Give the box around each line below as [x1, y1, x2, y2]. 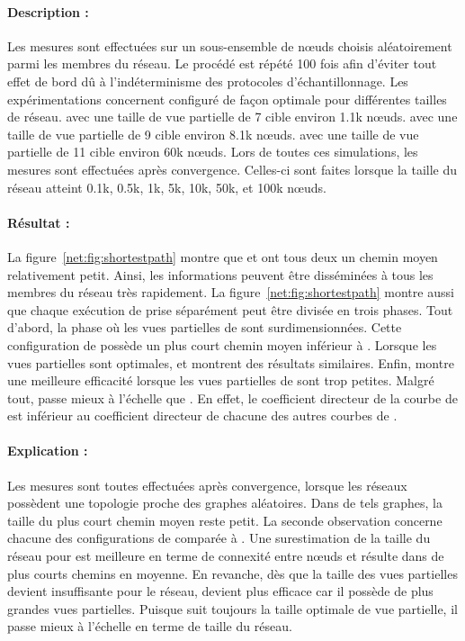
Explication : [7, 441, 88, 460]
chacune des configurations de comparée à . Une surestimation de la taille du [7, 528, 431, 547]
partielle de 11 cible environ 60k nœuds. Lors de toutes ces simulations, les [7, 142, 418, 161]
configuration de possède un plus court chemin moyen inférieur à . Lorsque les [7, 335, 437, 354]
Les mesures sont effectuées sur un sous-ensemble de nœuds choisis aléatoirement [7, 36, 452, 55]
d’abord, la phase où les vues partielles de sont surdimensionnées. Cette [7, 318, 402, 337]
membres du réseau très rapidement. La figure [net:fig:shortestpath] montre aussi [7, 283, 454, 302]
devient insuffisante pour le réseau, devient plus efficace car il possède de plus [7, 582, 434, 600]
